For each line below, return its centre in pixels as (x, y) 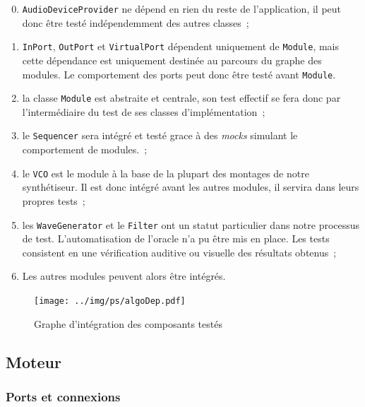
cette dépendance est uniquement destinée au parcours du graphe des (172, 60)
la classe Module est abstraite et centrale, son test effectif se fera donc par (181, 98)
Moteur (34, 361)
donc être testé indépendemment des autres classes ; (136, 22)
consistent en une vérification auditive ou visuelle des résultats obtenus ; (179, 252)
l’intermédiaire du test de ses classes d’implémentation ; (144, 111)
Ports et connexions (63, 396)
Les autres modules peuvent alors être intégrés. (124, 276)
